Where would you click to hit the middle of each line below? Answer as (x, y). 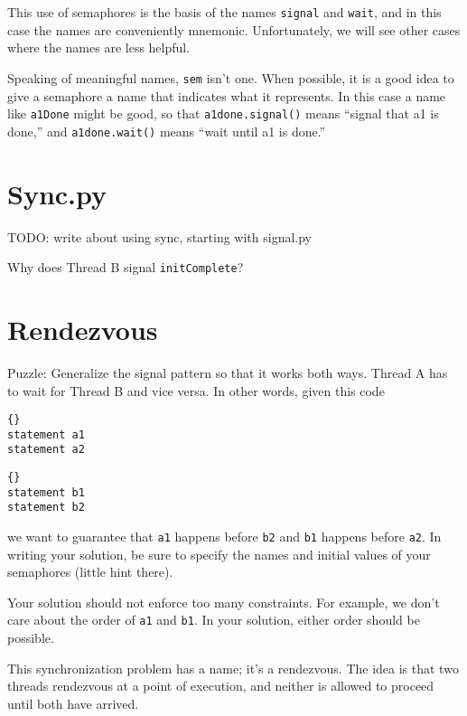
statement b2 (46, 508)
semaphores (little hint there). (90, 572)
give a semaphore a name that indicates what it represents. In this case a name (227, 95)
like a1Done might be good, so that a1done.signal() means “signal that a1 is (223, 113)
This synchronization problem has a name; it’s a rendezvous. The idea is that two (233, 668)
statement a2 (46, 450)
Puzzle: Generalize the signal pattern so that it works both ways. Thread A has (228, 372)
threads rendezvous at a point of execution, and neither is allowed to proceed (221, 686)
